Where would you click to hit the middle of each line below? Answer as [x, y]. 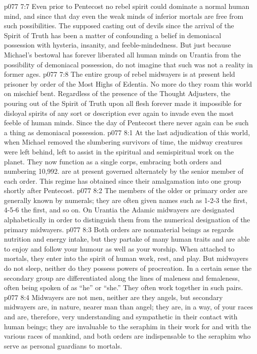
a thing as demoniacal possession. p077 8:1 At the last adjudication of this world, [127, 132]
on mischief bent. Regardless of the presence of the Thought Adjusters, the [117, 93]
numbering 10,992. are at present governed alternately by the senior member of [124, 171]
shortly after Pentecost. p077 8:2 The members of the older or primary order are [126, 190]
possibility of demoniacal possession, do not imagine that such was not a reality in [128, 64]
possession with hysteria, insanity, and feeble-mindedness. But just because [118, 45]
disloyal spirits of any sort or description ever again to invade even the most [119, 113]
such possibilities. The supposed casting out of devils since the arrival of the [119, 25]
